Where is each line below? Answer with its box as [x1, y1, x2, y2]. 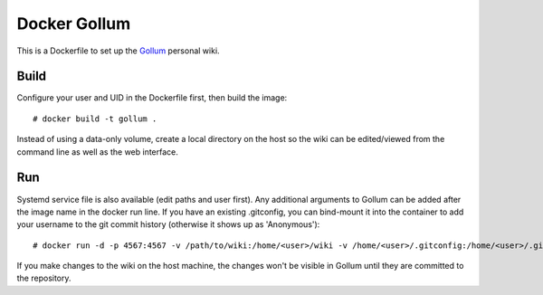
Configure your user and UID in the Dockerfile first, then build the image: [16, 92, 288, 103]
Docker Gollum [16, 14, 131, 33]
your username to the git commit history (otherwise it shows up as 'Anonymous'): [16, 219, 320, 230]
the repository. [16, 272, 71, 284]
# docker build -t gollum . [33, 113, 157, 124]
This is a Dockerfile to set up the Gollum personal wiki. [16, 45, 221, 56]
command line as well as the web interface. [16, 146, 178, 157]
